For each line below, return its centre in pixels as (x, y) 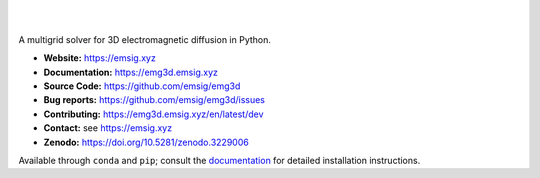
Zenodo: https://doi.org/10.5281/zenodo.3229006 (146, 142)
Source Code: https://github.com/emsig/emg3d (142, 86)
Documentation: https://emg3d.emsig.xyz (131, 72)
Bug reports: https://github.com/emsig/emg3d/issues (154, 100)
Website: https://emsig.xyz (100, 58)
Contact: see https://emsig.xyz (108, 128)
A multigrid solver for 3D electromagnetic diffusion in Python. (145, 39)
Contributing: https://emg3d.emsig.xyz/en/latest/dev (153, 114)
